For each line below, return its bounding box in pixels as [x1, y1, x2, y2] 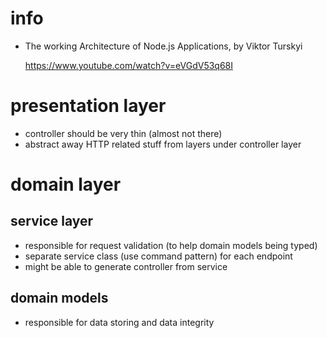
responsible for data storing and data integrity [24, 316, 215, 328]
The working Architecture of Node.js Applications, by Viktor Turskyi [24, 40, 303, 52]
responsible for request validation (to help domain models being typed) [24, 239, 318, 251]
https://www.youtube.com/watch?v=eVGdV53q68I [24, 59, 234, 71]
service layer [10, 213, 94, 230]
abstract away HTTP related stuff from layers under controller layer [24, 138, 302, 150]
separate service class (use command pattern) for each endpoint [24, 250, 293, 262]
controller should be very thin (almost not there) [24, 127, 223, 139]
